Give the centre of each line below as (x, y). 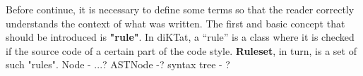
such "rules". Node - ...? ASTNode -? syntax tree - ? (118, 64)
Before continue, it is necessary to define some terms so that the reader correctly (180, 9)
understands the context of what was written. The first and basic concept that (175, 23)
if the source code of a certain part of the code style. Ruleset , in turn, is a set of (181, 50)
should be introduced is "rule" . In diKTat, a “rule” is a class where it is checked (180, 37)
